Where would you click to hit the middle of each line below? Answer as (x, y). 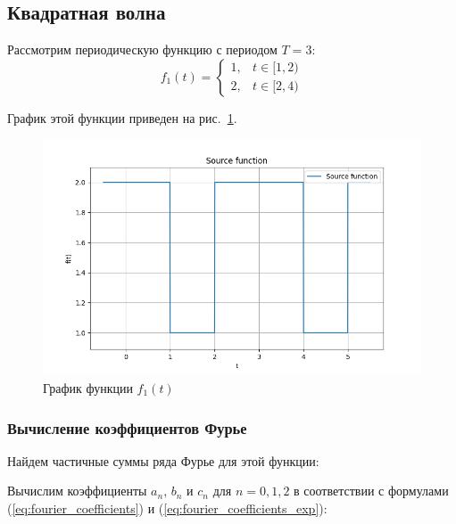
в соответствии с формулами (371, 491)
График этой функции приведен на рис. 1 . (122, 117)
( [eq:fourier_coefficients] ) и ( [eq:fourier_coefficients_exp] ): (167, 508)
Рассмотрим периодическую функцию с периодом (142, 49)
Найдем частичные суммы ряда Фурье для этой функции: (163, 460)
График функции (88, 387)
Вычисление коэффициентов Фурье (127, 427)
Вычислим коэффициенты (77, 491)
